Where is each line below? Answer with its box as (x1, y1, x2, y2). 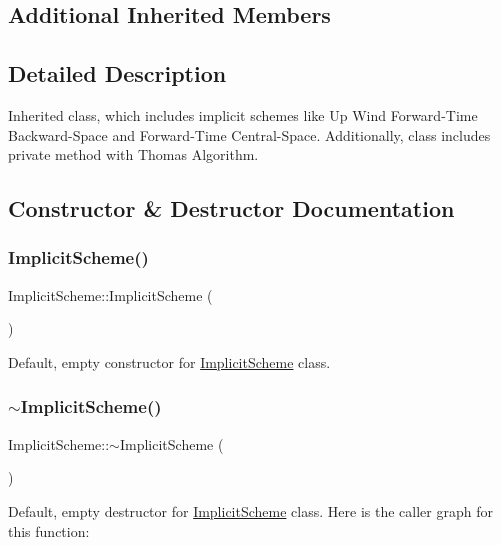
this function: (8, 520, 90, 541)
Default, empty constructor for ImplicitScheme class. (8, 351, 331, 372)
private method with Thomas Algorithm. (8, 144, 259, 165)
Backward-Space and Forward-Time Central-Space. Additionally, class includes (8, 124, 491, 145)
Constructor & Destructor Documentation (8, 193, 455, 224)
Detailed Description (8, 58, 227, 89)
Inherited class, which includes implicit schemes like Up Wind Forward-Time (8, 104, 478, 125)
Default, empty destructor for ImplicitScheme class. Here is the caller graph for (8, 500, 493, 521)
